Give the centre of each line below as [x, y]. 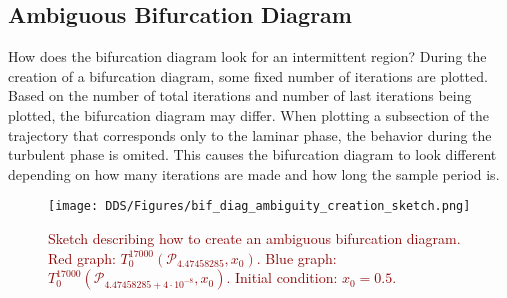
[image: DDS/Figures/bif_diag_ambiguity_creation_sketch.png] [259, 206]
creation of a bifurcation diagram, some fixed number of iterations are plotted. [248, 75]
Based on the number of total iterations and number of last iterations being [240, 95]
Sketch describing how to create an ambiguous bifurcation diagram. [254, 238]
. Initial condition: [282, 277]
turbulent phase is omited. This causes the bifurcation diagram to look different [252, 154]
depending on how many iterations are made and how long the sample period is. [254, 173]
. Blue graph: [296, 257]
